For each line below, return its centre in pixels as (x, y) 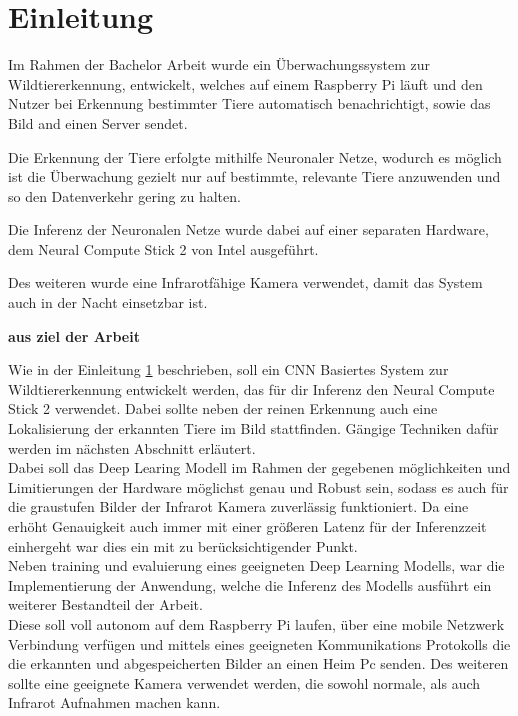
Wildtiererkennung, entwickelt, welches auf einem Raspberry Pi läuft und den (245, 83)
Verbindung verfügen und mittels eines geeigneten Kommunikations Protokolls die (259, 643)
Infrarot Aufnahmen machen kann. (114, 702)
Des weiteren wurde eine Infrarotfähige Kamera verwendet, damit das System (245, 282)
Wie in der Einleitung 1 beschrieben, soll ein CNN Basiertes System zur (228, 369)
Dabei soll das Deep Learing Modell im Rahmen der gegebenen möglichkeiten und (259, 467)
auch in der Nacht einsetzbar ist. (108, 302)
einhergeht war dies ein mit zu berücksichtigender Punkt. (183, 545)
